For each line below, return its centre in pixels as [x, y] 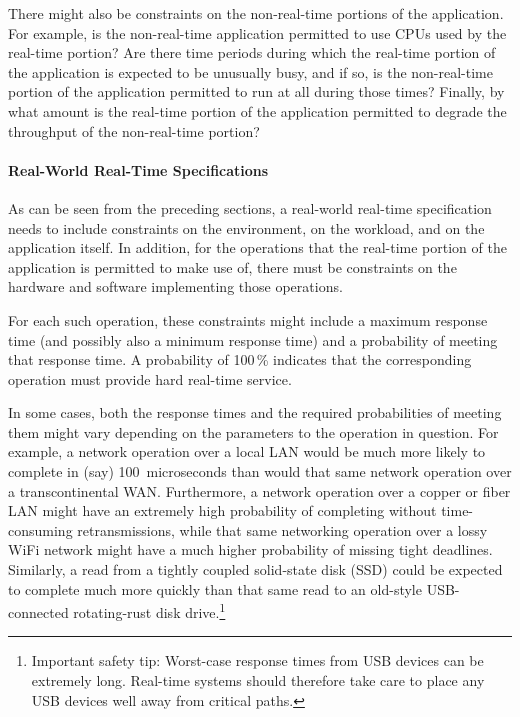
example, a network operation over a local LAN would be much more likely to [247, 451]
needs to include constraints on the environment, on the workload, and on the [246, 227]
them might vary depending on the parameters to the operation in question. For [253, 431]
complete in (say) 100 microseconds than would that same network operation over [260, 471]
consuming [40, 529]
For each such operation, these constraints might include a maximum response [248, 319]
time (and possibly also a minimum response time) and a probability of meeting [253, 339]
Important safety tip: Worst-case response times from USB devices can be [257, 660]
